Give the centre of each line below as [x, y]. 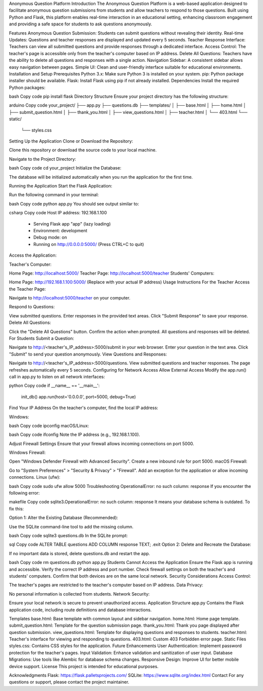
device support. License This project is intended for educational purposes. [84, 666]
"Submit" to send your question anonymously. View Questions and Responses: [88, 354]
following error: [24, 493]
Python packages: [27, 87]
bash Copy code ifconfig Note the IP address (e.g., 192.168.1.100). [75, 435]
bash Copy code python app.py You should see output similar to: [74, 204]
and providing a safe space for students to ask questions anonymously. [81, 24]
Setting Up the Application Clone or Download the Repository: [71, 141]
